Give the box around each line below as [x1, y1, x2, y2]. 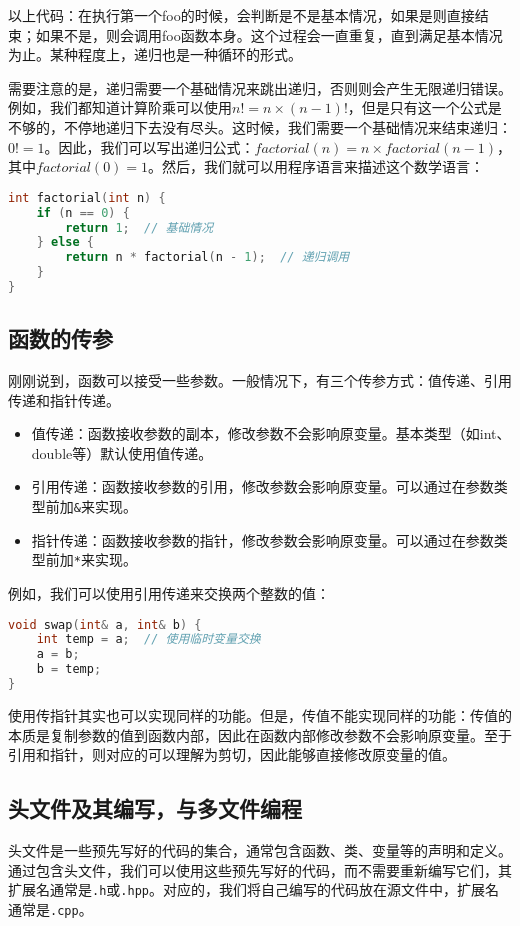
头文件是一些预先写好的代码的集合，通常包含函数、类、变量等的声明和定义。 [8, 839, 512, 860]
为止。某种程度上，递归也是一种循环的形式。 [8, 44, 302, 65]
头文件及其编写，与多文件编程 [8, 793, 302, 824]
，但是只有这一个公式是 [347, 97, 502, 118]
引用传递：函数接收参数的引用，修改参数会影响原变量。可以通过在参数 [31, 476, 494, 497]
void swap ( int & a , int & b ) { [8, 617, 202, 632]
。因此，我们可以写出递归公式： [44, 136, 255, 157]
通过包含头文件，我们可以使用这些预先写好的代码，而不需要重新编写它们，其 [8, 859, 512, 880]
